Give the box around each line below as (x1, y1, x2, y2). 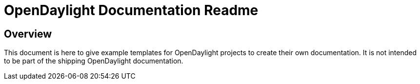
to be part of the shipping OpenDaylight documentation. (4, 57, 183, 65)
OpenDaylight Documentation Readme (4, 2, 259, 19)
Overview (4, 27, 52, 40)
